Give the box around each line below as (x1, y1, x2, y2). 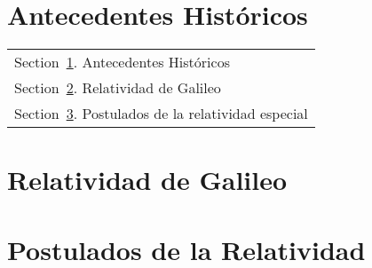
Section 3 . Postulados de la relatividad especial (14, 103, 308, 124)
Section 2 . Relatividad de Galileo (14, 77, 221, 99)
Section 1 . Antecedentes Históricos (14, 51, 230, 73)
